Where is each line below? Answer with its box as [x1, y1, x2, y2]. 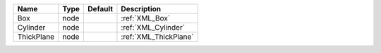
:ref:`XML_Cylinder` [121, 23, 186, 32]
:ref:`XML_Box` [121, 13, 171, 23]
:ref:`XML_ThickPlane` [121, 32, 194, 42]
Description [121, 4, 162, 13]
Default [87, 4, 113, 13]
